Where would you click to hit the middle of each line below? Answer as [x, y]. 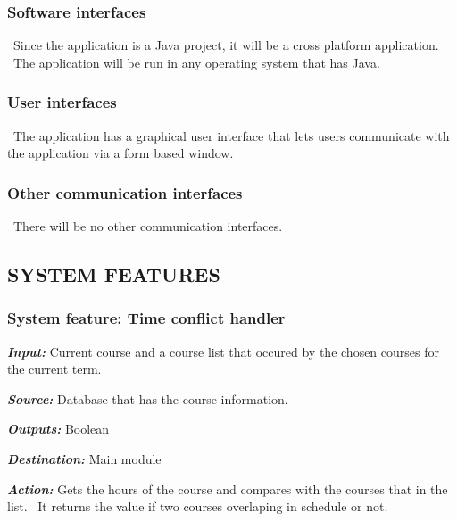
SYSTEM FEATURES [114, 274]
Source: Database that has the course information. [148, 398]
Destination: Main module [84, 459]
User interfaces [62, 102]
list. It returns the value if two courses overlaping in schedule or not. [198, 506]
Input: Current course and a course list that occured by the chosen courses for [223, 351]
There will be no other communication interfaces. [148, 226]
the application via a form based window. [120, 153]
